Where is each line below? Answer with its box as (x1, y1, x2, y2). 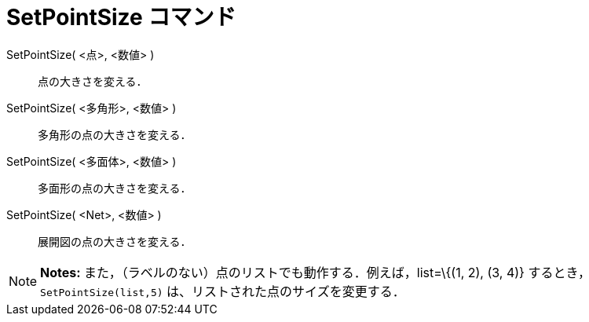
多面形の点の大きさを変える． (38, 181, 192, 195)
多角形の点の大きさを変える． (38, 127, 192, 141)
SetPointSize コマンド (6, 4, 236, 31)
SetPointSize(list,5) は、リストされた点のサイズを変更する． (40, 283, 405, 299)
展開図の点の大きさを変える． (38, 234, 192, 248)
